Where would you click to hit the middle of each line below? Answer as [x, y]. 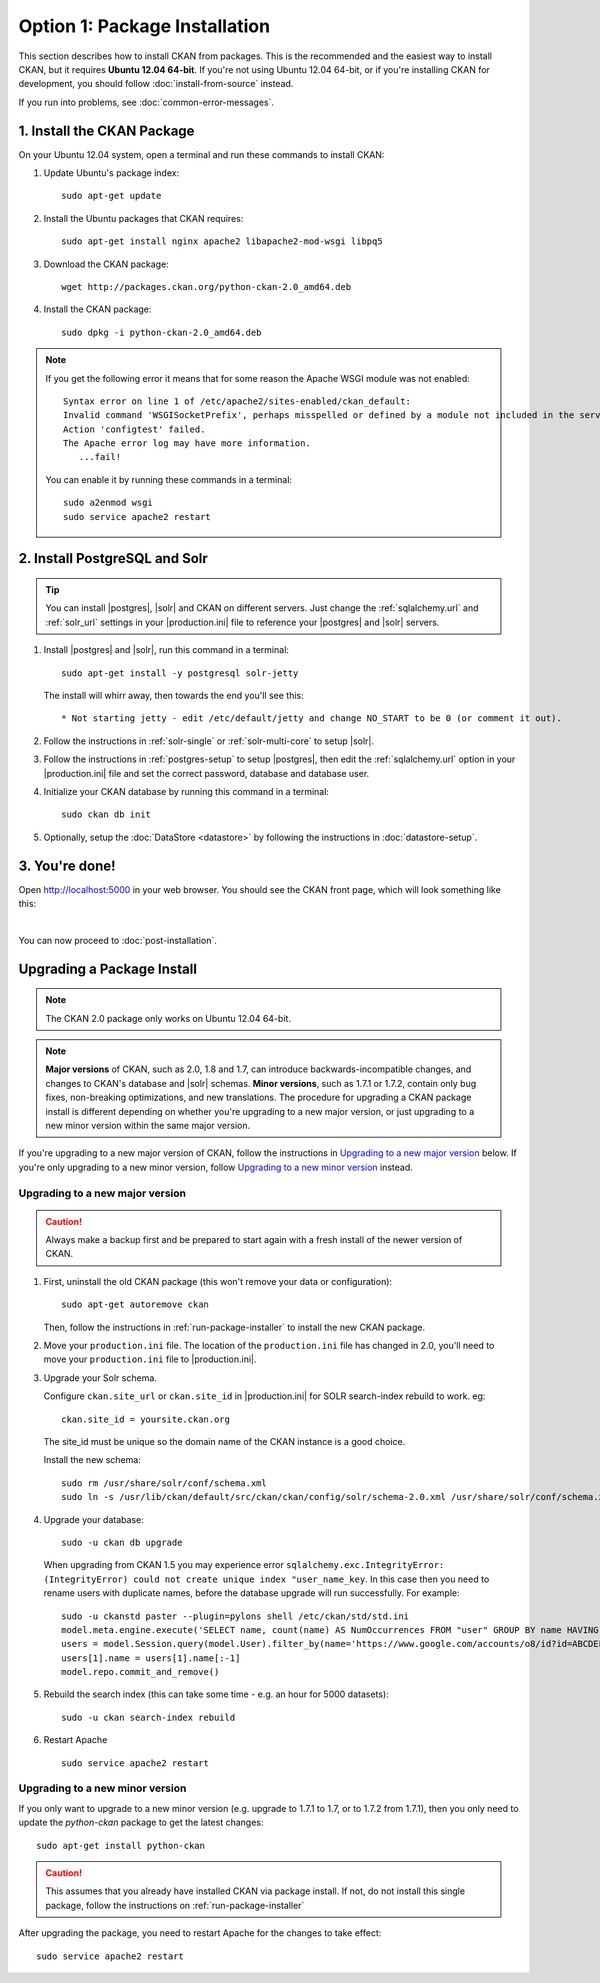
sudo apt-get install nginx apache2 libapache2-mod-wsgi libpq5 [222, 241]
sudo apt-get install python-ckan [120, 1845]
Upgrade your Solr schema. [100, 1377]
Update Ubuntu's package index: [111, 173]
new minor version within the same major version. [148, 1125]
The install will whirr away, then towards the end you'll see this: [173, 696]
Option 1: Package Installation [144, 26]
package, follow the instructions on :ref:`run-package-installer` [175, 1905]
